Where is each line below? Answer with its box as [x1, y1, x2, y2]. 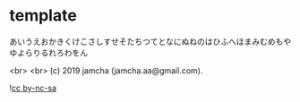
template [9, 5, 78, 26]
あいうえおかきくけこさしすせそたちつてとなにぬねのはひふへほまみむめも [9, 36, 284, 47]
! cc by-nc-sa [9, 82, 56, 93]
